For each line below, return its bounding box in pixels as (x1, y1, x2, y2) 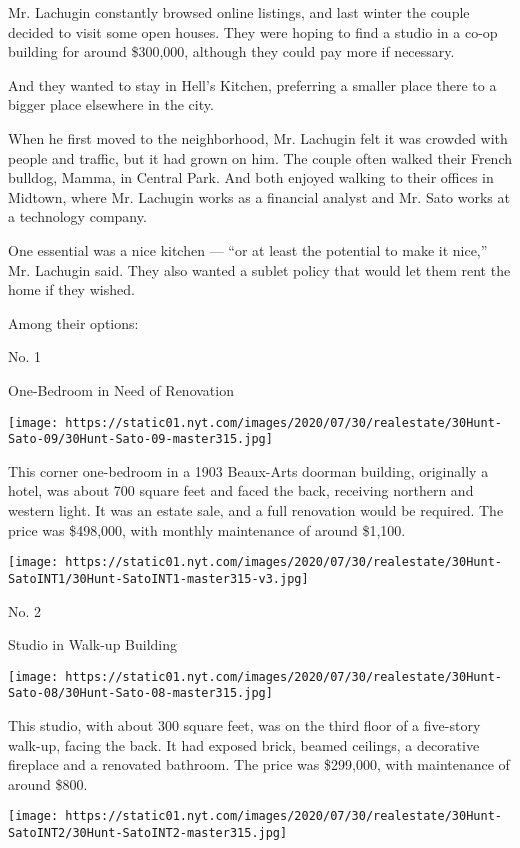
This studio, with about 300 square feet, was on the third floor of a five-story (8, 715, 481, 735)
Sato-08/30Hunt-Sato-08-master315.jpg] (8, 686, 273, 701)
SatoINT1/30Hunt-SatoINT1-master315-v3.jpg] (8, 571, 309, 586)
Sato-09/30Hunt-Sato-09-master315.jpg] (8, 432, 273, 447)
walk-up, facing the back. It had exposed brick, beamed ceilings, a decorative (8, 734, 480, 755)
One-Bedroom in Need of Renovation (8, 379, 234, 400)
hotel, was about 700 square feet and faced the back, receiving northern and (8, 480, 474, 501)
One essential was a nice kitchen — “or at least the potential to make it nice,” (8, 239, 488, 260)
